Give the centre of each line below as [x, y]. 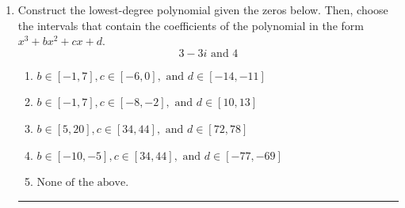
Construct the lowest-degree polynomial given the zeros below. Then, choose [203, 9]
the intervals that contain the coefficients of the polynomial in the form [191, 25]
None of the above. [83, 183]
